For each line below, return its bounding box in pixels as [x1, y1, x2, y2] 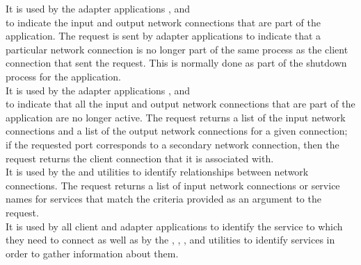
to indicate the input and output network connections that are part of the [6, 15, 321, 29]
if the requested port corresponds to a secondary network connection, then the [6, 137, 339, 151]
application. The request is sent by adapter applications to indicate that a [6, 28, 321, 43]
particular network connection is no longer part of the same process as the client [6, 42, 348, 56]
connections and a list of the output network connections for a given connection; [6, 123, 348, 138]
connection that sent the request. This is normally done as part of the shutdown [6, 55, 347, 70]
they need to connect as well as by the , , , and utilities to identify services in [6, 232, 335, 247]
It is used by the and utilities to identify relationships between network [6, 164, 309, 179]
